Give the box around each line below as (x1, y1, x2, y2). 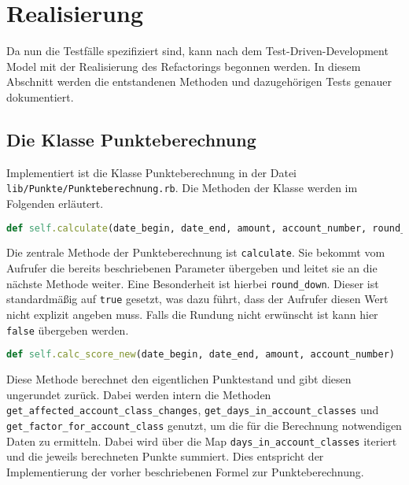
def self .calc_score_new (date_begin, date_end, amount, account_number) (6, 349, 395, 361)
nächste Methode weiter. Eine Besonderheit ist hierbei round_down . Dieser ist (6, 275, 379, 291)
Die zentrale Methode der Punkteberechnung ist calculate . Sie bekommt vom (6, 244, 385, 261)
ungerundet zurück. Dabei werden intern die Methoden (6, 386, 271, 402)
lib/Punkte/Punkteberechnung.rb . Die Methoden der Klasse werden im (6, 180, 358, 196)
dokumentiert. (6, 88, 74, 105)
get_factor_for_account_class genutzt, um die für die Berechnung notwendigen (6, 417, 402, 433)
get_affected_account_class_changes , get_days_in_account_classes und (6, 402, 379, 418)
